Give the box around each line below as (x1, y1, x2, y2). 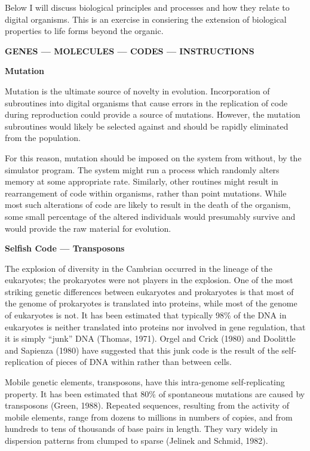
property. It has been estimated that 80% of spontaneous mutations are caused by (5, 387, 305, 400)
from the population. (5, 131, 81, 144)
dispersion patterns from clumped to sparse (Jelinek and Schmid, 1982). (5, 434, 268, 446)
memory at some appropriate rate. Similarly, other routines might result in (5, 175, 278, 188)
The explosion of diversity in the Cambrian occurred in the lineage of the (5, 262, 272, 274)
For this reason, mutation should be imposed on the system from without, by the (5, 151, 302, 164)
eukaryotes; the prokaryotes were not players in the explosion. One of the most (5, 274, 293, 286)
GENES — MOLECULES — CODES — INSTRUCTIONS (5, 44, 254, 57)
